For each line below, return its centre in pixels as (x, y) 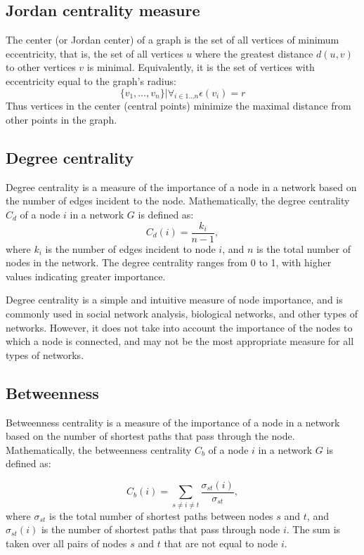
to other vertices (41, 67)
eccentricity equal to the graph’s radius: (91, 80)
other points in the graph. (61, 119)
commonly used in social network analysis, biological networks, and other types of (182, 313)
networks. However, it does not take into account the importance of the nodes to (179, 327)
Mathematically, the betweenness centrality (99, 449)
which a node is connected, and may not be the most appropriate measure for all (180, 341)
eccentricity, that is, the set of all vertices (95, 53)
